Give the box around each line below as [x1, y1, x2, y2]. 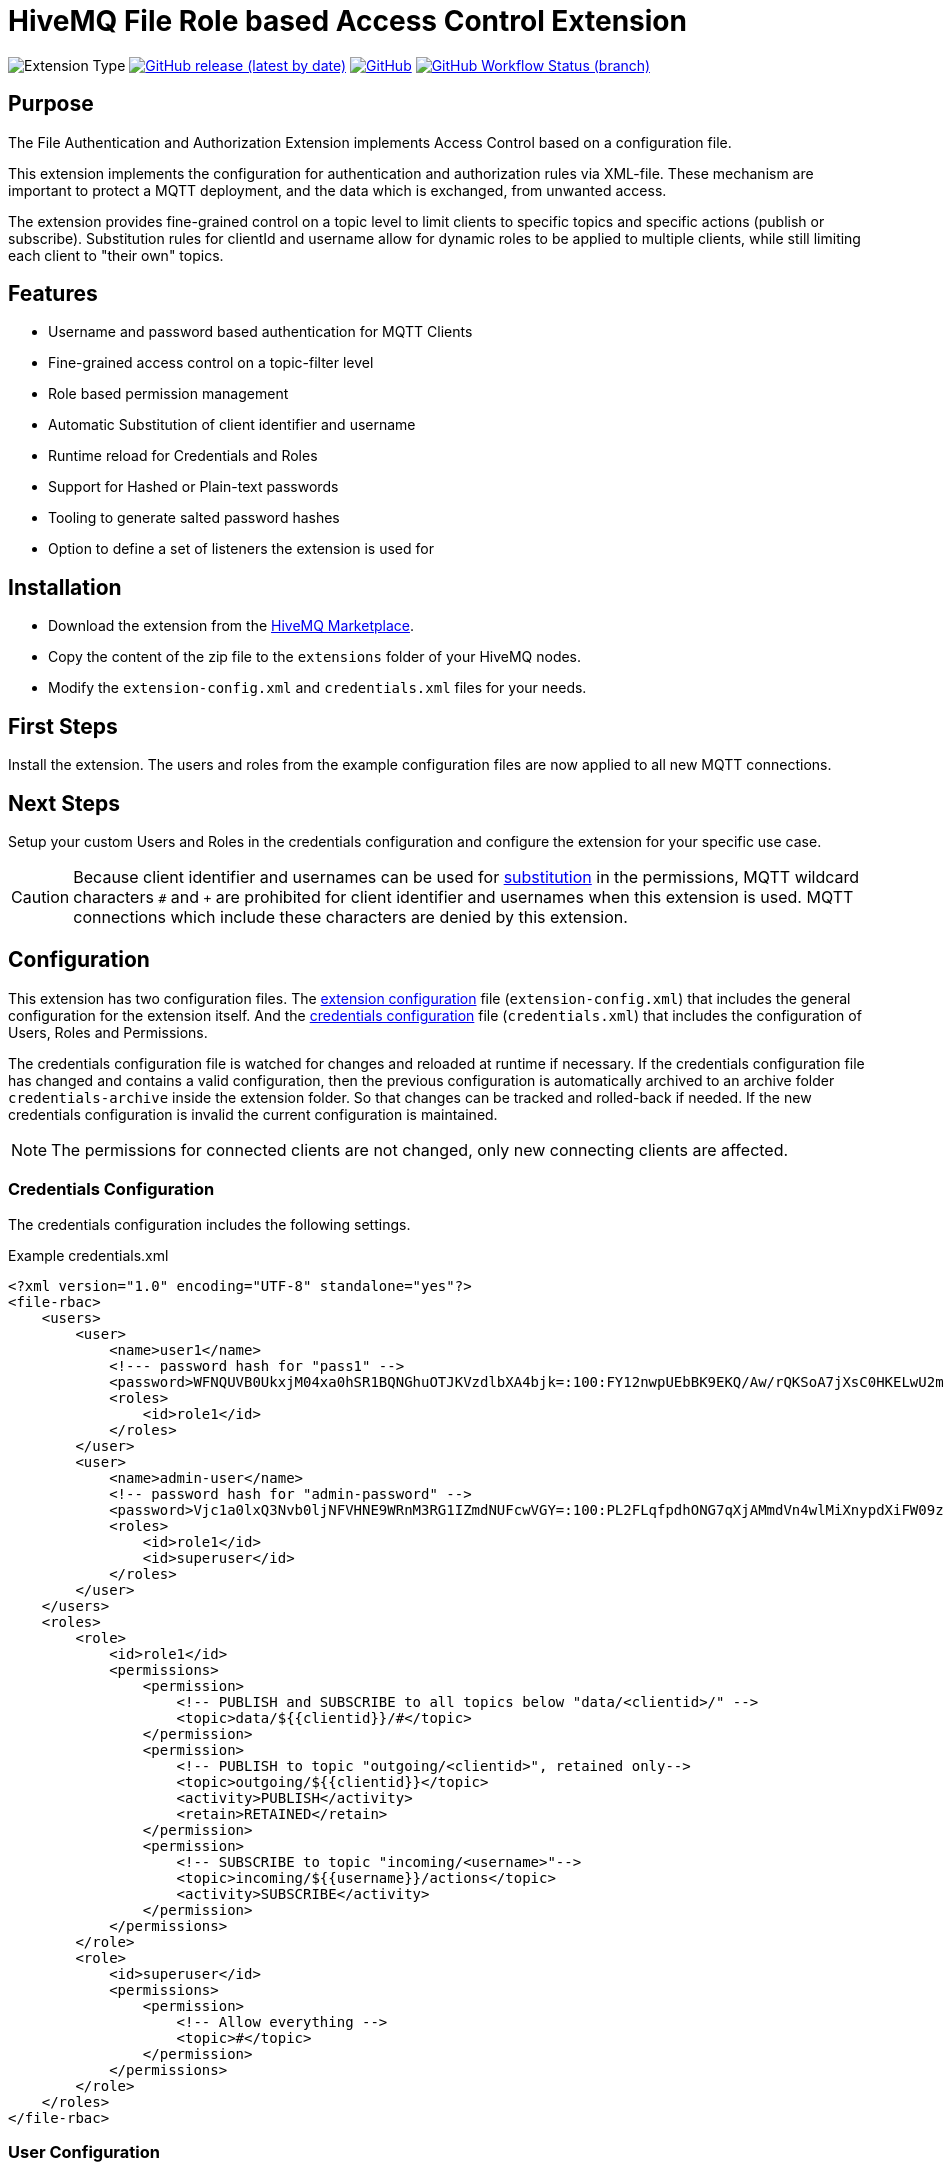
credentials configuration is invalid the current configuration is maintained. [8, 1105, 498, 1123]
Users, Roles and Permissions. [8, 1023, 208, 1041]
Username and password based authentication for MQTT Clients [48, 323, 473, 341]
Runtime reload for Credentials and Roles [48, 447, 318, 465]
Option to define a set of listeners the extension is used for [48, 540, 434, 558]
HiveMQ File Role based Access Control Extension [8, 4, 687, 38]
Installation [8, 574, 122, 600]
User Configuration [8, 2141, 160, 2162]
